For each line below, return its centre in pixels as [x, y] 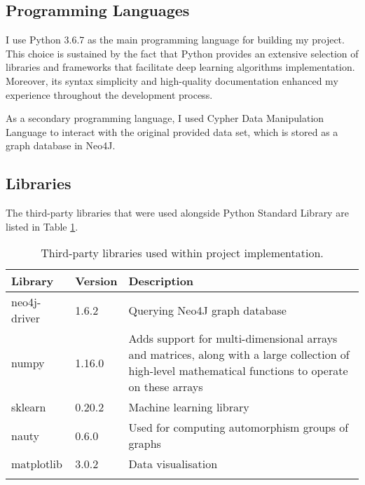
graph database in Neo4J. [61, 145]
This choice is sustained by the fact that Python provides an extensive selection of [182, 53]
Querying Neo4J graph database [207, 310]
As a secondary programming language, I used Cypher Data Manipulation [165, 118]
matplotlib [37, 464]
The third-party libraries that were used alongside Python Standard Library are [177, 213]
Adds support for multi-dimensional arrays [233, 339]
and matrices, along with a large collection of [239, 355]
